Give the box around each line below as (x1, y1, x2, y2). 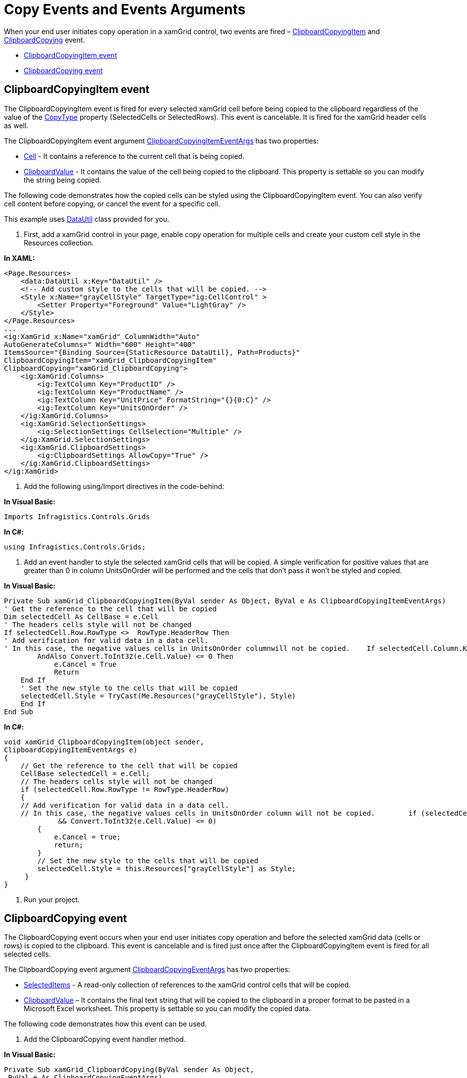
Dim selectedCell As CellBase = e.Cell (4, 612, 158, 621)
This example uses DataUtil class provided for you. (4, 214, 169, 223)
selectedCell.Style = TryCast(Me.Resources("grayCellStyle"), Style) (20, 691, 296, 700)
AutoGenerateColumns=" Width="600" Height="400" (4, 340, 196, 348)
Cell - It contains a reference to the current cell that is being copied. (24, 151, 244, 160)
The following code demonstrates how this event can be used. (4, 1020, 207, 1029)
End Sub (4, 707, 34, 716)
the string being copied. (24, 175, 101, 184)
